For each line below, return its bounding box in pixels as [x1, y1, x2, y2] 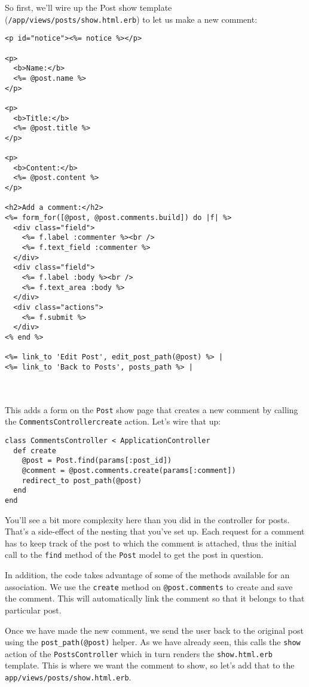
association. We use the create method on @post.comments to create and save [5, 580, 293, 593]
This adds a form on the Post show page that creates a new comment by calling [5, 403, 298, 416]
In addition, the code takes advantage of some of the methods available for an [5, 569, 290, 581]
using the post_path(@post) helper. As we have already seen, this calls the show [5, 636, 301, 648]
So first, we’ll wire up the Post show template [5, 1, 172, 13]
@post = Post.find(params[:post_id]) [22, 456, 172, 465]
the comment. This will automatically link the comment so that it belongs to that [5, 592, 305, 604]
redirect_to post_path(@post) [22, 476, 142, 485]
